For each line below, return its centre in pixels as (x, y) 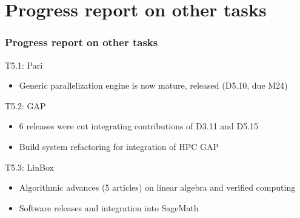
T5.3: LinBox (29, 167)
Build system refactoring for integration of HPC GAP (119, 146)
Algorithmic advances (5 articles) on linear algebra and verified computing (157, 187)
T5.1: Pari (24, 65)
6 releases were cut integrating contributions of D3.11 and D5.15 (139, 126)
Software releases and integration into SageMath (109, 207)
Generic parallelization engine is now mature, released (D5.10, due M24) (153, 85)
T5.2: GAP (25, 105)
